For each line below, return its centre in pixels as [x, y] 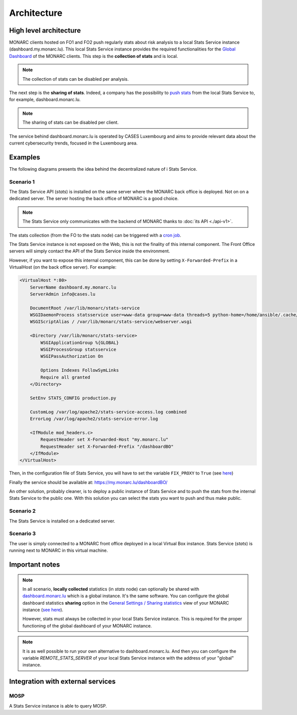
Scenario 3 [23, 533]
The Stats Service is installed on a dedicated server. [62, 521]
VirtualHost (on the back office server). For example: [63, 267]
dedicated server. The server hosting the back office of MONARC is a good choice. [94, 198]
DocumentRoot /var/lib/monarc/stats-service [85, 308]
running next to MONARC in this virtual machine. [59, 550]
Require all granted [65, 377]
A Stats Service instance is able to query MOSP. [58, 706]
